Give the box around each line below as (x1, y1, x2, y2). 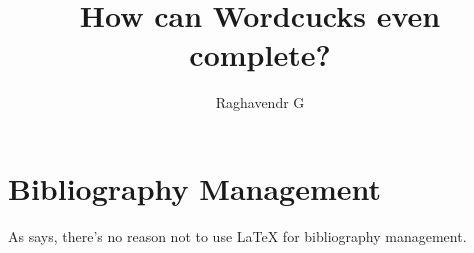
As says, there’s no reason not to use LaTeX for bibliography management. (8, 225, 467, 246)
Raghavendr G (215, 92, 305, 113)
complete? (189, 34, 331, 75)
